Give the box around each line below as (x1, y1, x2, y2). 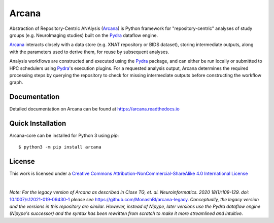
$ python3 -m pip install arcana (18, 144, 101, 150)
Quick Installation (9, 119, 66, 128)
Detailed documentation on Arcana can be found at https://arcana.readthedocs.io (9, 106, 180, 112)
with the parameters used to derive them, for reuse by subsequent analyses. (9, 49, 169, 55)
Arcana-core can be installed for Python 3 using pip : (9, 132, 119, 139)
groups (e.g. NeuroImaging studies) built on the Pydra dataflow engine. (9, 32, 158, 38)
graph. (9, 79, 23, 86)
